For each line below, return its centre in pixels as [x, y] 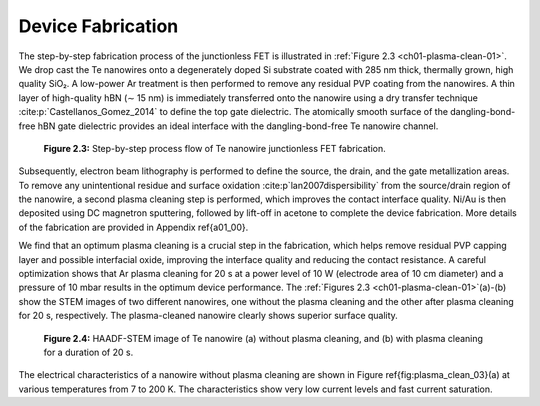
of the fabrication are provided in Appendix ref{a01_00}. [133, 227]
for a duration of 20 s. [88, 352]
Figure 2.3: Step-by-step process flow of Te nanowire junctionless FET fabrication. [215, 148]
